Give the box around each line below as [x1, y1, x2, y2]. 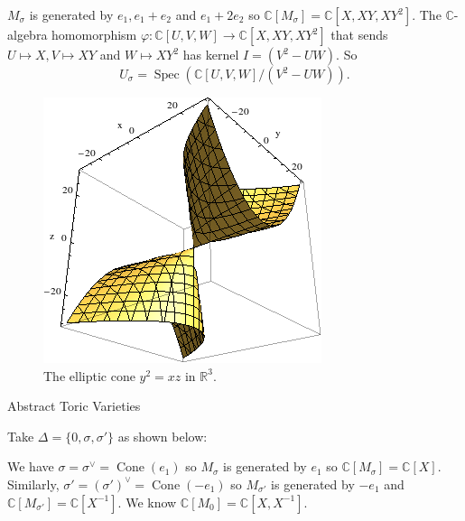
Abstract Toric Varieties [7, 396, 141, 415]
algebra [7, 25, 48, 43]
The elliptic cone [43, 366, 135, 385]
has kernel [182, 45, 239, 63]
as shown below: [117, 426, 208, 445]
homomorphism [51, 25, 137, 43]
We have [7, 457, 54, 476]
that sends [330, 25, 388, 43]
